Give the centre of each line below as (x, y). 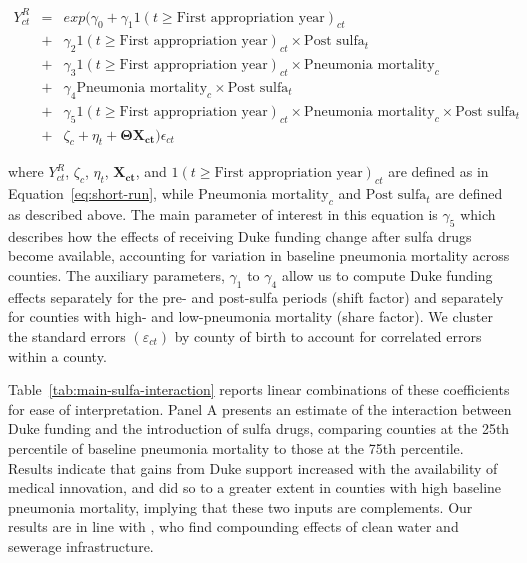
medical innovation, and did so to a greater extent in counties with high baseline (255, 487)
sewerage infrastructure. (81, 545)
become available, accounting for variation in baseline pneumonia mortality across (259, 255)
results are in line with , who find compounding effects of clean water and (233, 526)
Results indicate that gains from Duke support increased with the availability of (253, 467)
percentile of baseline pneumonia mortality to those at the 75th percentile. (236, 448)
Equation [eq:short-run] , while (101, 193)
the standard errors (67, 336)
